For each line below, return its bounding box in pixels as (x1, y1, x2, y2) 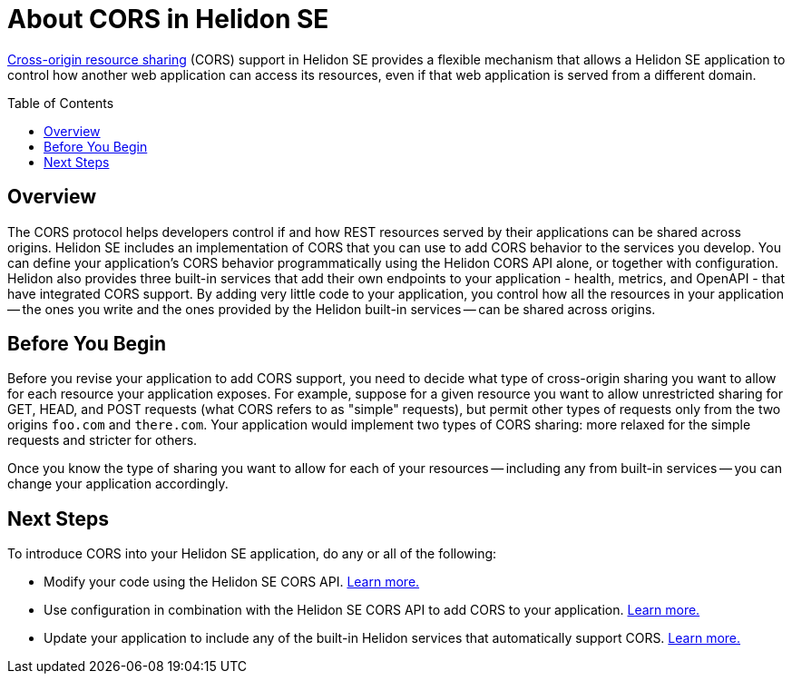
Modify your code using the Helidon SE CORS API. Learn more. (44, 574, 420, 590)
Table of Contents (7, 94, 114, 111)
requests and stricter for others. (7, 432, 198, 449)
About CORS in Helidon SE (7, 4, 329, 35)
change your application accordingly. (7, 476, 229, 492)
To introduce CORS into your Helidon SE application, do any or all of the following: (7, 546, 497, 562)
